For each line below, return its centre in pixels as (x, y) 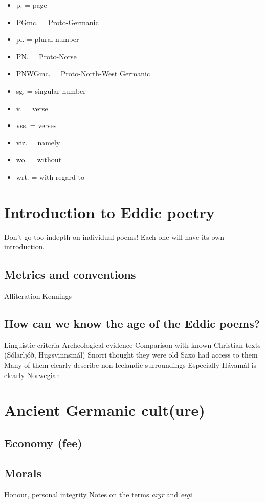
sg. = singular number (51, 90)
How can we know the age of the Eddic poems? (132, 323)
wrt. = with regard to (50, 176)
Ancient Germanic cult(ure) (105, 410)
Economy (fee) (43, 442)
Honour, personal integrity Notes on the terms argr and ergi (98, 494)
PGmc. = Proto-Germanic (57, 22)
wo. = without (39, 160)
